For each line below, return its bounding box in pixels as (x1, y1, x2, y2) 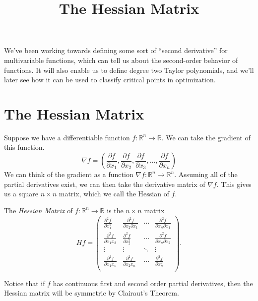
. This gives (216, 179, 252, 189)
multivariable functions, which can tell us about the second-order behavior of (4, 55, 238, 65)
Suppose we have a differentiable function (4, 132, 130, 142)
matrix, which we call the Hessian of (59, 188, 169, 199)
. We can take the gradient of (161, 132, 251, 142)
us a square (4, 188, 39, 199)
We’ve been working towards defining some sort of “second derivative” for (4, 45, 228, 56)
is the (107, 205, 124, 215)
